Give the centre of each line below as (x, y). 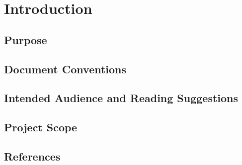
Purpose (26, 39)
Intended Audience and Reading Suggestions (121, 98)
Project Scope (41, 127)
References (32, 156)
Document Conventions (65, 69)
